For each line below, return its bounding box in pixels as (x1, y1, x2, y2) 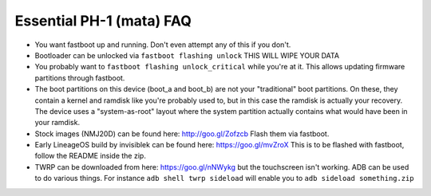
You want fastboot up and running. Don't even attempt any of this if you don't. (34, 40, 291, 49)
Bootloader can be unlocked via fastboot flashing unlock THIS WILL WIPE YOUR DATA (34, 50, 339, 60)
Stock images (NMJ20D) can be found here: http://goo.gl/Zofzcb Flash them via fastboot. (34, 128, 330, 139)
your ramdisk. (34, 118, 80, 127)
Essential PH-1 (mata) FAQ (14, 12, 192, 29)
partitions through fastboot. (34, 73, 125, 83)
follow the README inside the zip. (34, 151, 147, 161)
